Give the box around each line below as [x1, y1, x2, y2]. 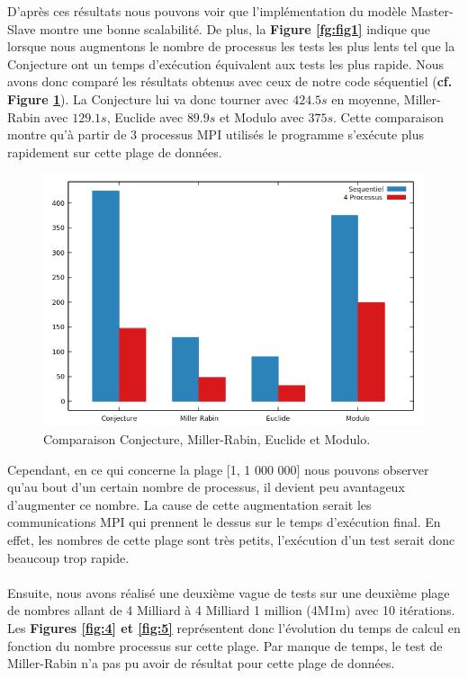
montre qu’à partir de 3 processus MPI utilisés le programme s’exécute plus [7, 125, 424, 144]
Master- [410, 2, 454, 20]
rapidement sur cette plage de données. [7, 142, 222, 161]
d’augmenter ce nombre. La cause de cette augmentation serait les [7, 495, 372, 513]
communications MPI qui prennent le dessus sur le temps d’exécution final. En [7, 513, 441, 531]
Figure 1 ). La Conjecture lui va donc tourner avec [7, 89, 289, 108]
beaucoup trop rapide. [7, 548, 130, 566]
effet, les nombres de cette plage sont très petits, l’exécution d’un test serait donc [7, 530, 455, 549]
